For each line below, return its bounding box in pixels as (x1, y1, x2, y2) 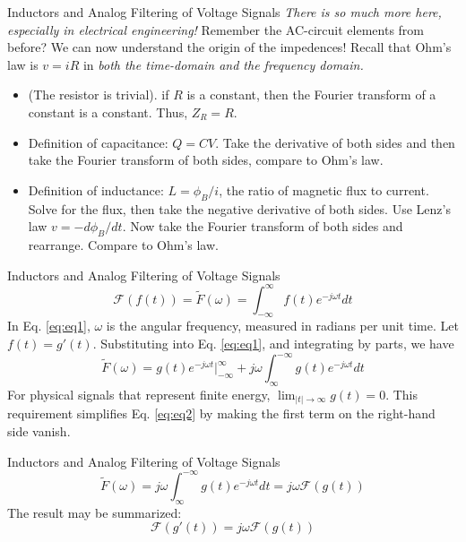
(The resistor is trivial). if (28, 85, 169, 104)
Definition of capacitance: (28, 133, 168, 151)
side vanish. (7, 422, 71, 441)
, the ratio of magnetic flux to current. (219, 180, 429, 199)
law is (7, 55, 39, 73)
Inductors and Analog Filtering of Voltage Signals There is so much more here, (7, 3, 442, 21)
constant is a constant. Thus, (28, 102, 188, 121)
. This (385, 384, 418, 403)
